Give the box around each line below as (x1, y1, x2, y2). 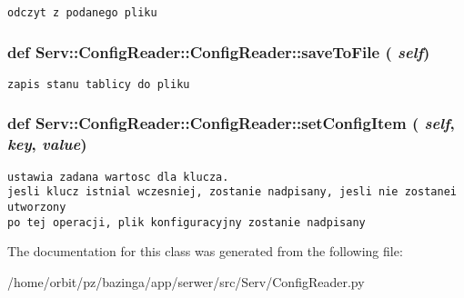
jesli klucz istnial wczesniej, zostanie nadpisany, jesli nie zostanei (7, 185, 457, 199)
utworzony (7, 200, 66, 214)
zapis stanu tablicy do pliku (7, 77, 190, 91)
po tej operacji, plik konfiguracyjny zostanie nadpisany (7, 215, 366, 229)
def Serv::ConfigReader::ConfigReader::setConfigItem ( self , (7, 112, 455, 134)
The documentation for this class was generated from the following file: (7, 242, 403, 261)
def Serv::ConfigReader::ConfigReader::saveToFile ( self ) (7, 40, 430, 63)
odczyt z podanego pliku (7, 6, 157, 19)
